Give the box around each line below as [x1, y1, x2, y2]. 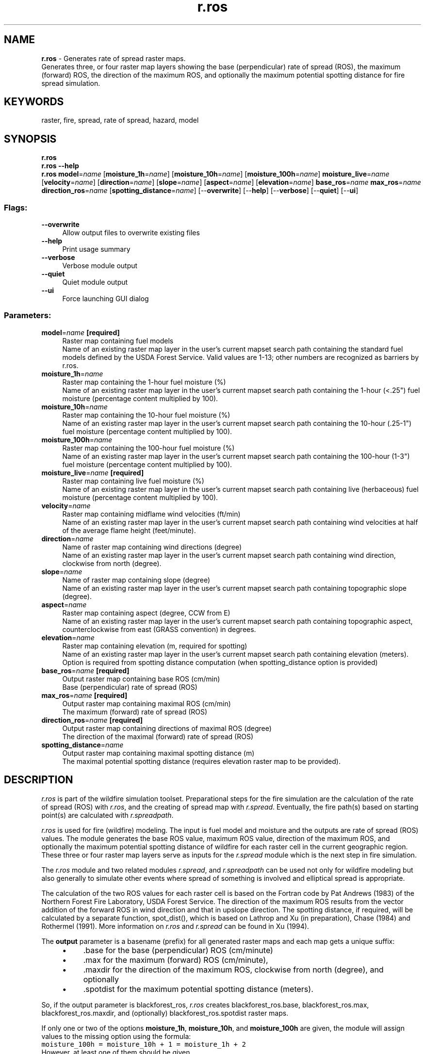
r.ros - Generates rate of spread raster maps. [41, 54, 186, 63]
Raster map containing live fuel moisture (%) [62, 476, 204, 485]
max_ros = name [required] [41, 691, 128, 699]
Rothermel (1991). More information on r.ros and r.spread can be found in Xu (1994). [41, 922, 309, 930]
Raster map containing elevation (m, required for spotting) [62, 641, 247, 650]
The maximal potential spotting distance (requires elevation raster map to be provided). [62, 757, 341, 765]
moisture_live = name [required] [41, 468, 144, 477]
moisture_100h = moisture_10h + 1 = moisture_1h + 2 [41, 1040, 246, 1048]
